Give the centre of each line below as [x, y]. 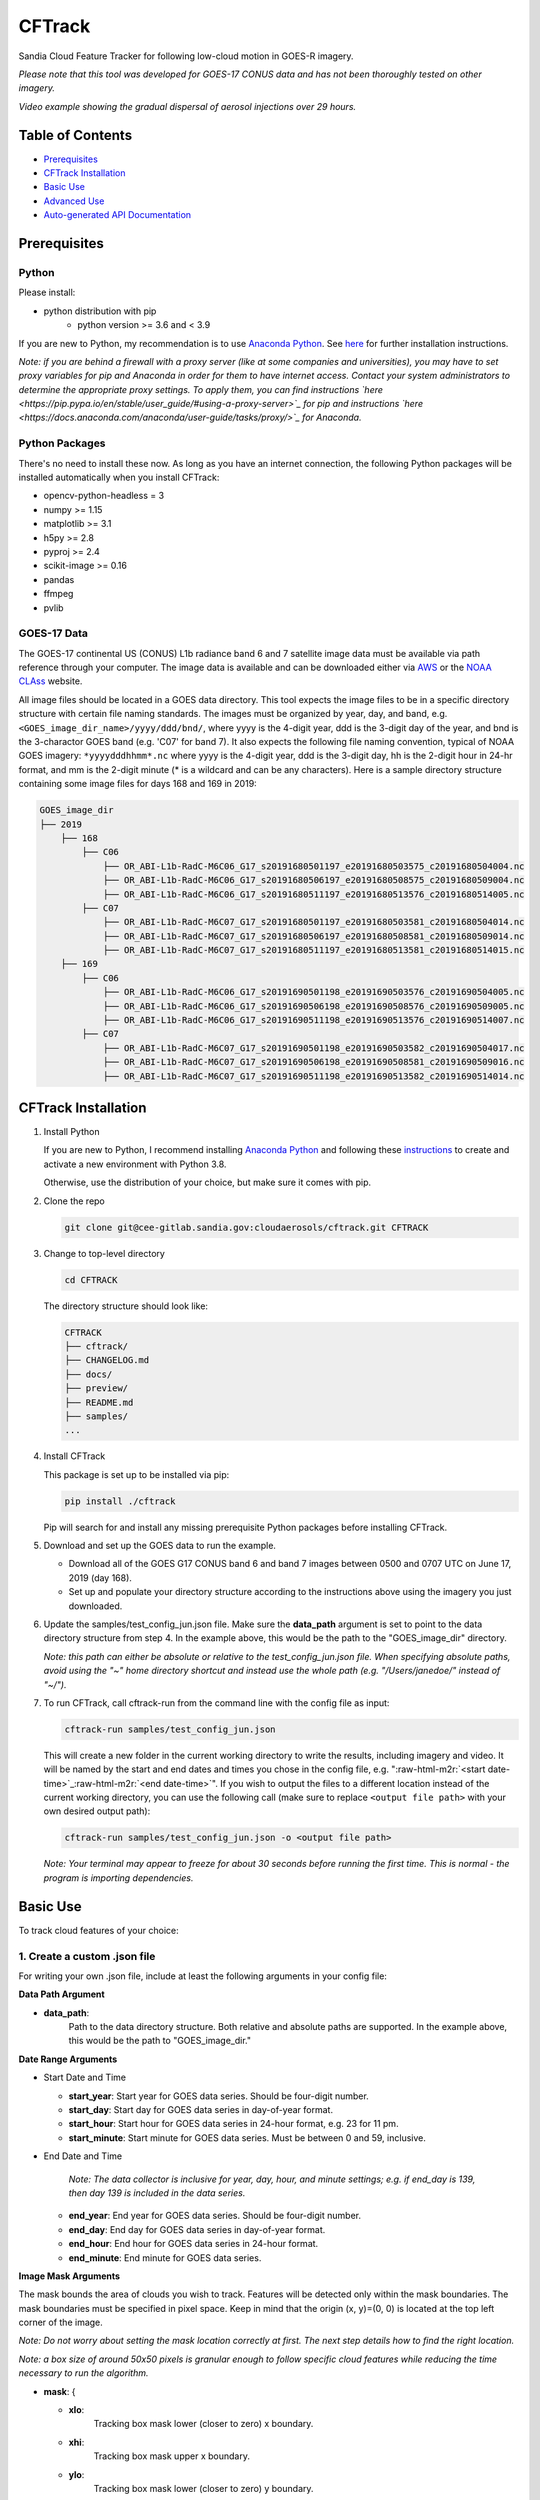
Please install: [47, 292]
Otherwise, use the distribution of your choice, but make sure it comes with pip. [207, 1182]
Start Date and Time [85, 2077]
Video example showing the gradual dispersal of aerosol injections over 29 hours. [187, 106]
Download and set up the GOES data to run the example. [160, 1546]
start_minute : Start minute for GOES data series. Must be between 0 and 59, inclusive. [247, 2137]
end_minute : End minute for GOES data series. [165, 2257]
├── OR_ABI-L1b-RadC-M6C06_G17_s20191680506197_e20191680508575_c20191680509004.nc [313, 880]
